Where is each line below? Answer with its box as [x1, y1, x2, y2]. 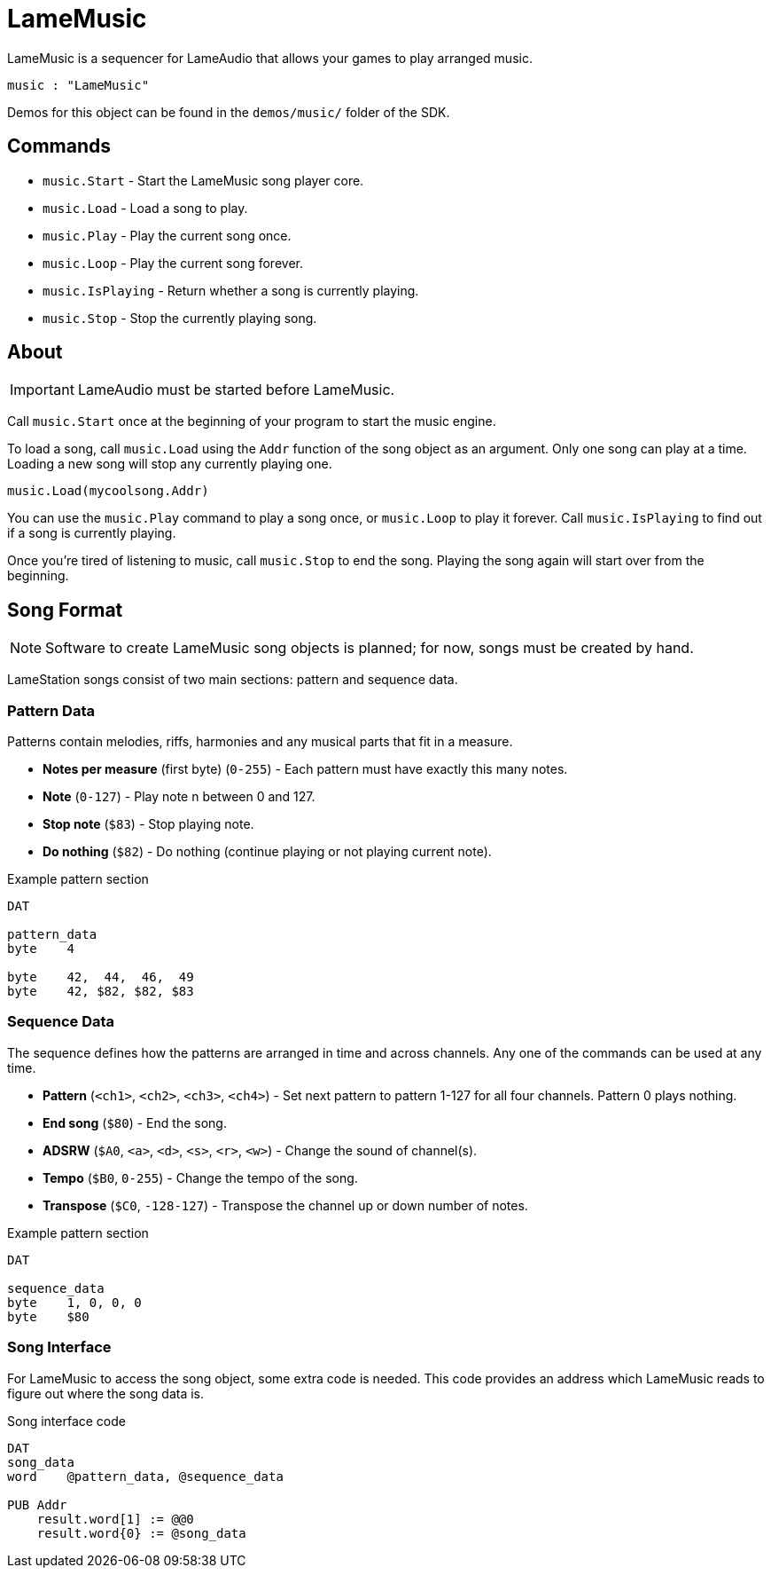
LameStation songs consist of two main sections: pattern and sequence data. [7, 672, 458, 688]
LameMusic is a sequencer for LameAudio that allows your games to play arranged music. [7, 50, 533, 66]
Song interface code [7, 1413, 126, 1429]
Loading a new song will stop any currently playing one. [7, 456, 332, 472]
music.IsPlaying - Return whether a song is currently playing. [43, 282, 419, 298]
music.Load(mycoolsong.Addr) [7, 484, 209, 499]
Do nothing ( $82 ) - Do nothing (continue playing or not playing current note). [43, 844, 492, 860]
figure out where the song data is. [7, 1385, 205, 1401]
